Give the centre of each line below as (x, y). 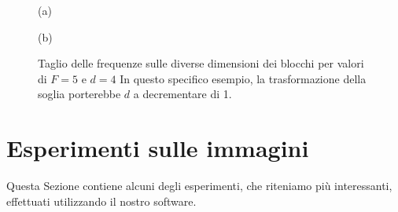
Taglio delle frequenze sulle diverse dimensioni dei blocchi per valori (201, 63)
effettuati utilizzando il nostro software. (101, 201)
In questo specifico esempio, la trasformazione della (243, 78)
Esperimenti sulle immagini (158, 148)
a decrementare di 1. (182, 94)
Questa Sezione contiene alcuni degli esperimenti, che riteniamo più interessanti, (199, 186)
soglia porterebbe (79, 94)
